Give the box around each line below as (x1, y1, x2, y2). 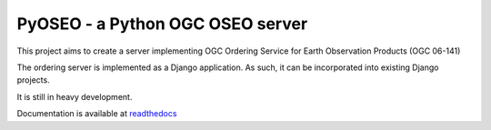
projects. (16, 75, 50, 85)
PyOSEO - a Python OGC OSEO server (16, 14, 308, 34)
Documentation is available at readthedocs (16, 108, 177, 119)
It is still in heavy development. (16, 91, 133, 102)
